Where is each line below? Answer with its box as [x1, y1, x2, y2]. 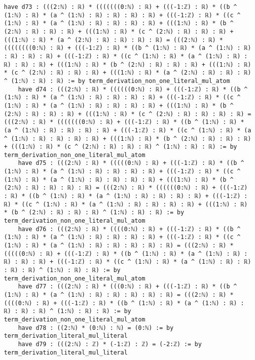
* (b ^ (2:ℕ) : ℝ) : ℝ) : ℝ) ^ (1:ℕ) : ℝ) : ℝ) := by [4, 209, 184, 216]
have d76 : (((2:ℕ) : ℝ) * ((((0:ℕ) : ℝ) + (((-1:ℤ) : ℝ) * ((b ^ [18, 225, 241, 233]
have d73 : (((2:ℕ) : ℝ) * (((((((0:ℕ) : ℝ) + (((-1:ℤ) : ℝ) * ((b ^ [4, 3, 237, 10]
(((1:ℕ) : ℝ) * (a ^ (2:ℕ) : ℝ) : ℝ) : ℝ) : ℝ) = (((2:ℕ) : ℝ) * [4, 36, 223, 43]
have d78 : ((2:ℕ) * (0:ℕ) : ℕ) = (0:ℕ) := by [18, 324, 174, 331]
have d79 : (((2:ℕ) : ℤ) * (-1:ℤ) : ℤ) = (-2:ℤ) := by [18, 340, 202, 348]
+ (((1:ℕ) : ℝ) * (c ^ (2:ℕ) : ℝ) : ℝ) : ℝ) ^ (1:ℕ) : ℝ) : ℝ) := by [4, 143, 237, 151]
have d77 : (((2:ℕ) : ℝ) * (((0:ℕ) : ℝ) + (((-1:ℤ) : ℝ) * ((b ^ [18, 283, 237, 290]
